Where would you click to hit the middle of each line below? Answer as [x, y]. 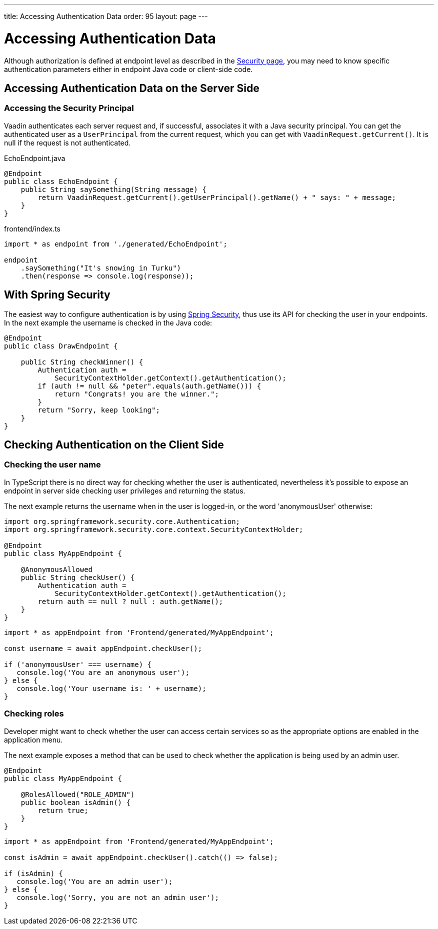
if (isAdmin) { [34, 873]
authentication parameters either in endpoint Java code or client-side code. [128, 69]
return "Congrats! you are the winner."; [137, 394]
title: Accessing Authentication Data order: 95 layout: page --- [106, 16]
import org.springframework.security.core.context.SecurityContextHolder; [154, 529]
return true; [63, 810]
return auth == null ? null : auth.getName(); [130, 601]
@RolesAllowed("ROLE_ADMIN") [78, 794]
